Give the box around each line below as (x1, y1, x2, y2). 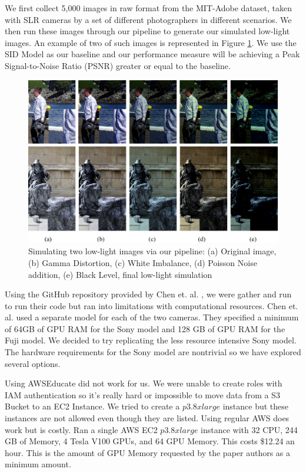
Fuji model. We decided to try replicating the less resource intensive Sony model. (5, 334, 297, 346)
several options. (5, 357, 61, 369)
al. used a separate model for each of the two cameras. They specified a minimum (5, 311, 299, 323)
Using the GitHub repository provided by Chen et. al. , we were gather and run (5, 288, 292, 300)
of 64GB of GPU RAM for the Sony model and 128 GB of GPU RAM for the (5, 322, 285, 335)
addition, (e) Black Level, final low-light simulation (28, 268, 212, 280)
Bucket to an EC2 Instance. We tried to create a (5, 400, 180, 412)
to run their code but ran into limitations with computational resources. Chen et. (5, 299, 298, 312)
